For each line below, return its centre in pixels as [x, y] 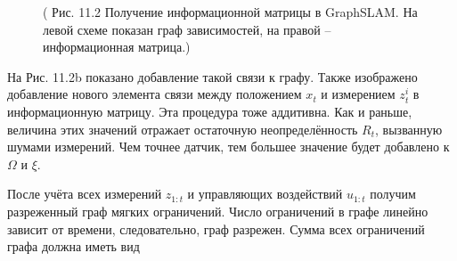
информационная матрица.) [117, 47]
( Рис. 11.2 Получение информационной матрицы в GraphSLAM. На [230, 12]
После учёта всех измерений [85, 194]
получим [393, 194]
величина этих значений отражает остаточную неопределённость [183, 129]
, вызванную [409, 129]
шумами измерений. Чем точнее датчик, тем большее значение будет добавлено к [228, 147]
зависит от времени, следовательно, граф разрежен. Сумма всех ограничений [216, 228]
